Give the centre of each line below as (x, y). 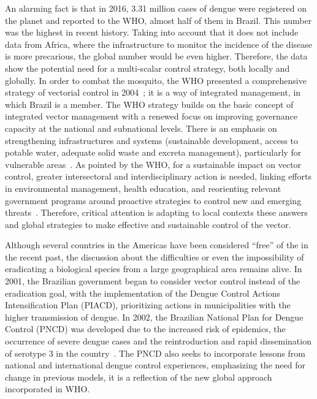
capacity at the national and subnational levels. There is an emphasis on (141, 128)
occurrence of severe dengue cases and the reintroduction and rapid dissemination (158, 341)
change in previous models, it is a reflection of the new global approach (139, 377)
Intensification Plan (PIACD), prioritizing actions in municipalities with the (148, 305)
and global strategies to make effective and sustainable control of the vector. (148, 224)
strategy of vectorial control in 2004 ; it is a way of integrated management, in (153, 92)
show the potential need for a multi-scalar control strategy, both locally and (147, 68)
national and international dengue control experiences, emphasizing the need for (155, 365)
